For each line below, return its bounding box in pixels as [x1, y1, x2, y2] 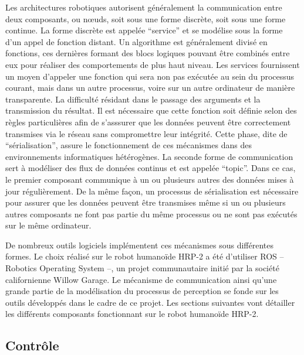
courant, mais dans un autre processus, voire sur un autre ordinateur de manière [5, 81, 295, 94]
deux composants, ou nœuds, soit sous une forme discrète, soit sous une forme [5, 12, 286, 25]
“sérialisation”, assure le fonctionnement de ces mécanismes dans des [5, 139, 252, 151]
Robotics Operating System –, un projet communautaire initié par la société [5, 262, 279, 274]
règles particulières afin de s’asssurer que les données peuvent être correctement [5, 115, 291, 128]
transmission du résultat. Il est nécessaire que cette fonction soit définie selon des [5, 104, 297, 117]
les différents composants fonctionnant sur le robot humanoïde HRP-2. [5, 308, 259, 320]
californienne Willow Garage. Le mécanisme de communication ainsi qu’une [5, 273, 277, 285]
